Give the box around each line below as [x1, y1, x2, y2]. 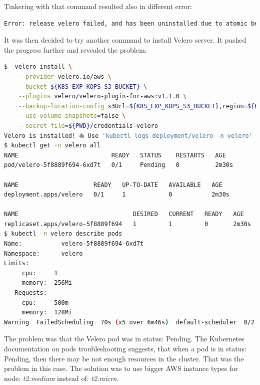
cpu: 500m [21, 299, 68, 306]
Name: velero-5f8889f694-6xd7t [4, 240, 144, 248]
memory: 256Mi [21, 279, 72, 287]
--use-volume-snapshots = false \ [18, 112, 126, 120]
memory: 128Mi [21, 309, 72, 316]
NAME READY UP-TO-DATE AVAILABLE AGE [4, 181, 222, 188]
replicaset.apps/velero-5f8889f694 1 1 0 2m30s [4, 220, 251, 228]
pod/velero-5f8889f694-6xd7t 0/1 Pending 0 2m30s [4, 161, 233, 169]
